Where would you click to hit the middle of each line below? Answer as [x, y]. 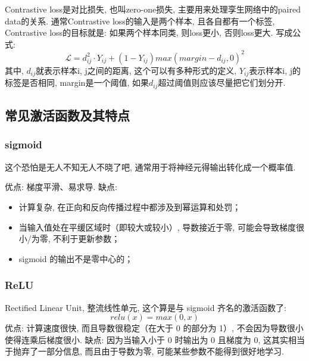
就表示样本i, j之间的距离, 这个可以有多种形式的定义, [136, 70]
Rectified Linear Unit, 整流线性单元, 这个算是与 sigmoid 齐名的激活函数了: [146, 307]
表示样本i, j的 [275, 70]
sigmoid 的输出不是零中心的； [76, 258]
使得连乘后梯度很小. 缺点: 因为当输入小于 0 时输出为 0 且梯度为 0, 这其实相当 [155, 339]
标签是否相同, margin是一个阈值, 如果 [77, 83]
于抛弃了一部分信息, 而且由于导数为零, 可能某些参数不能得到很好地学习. [144, 351]
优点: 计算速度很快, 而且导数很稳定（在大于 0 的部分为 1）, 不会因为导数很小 [154, 328]
